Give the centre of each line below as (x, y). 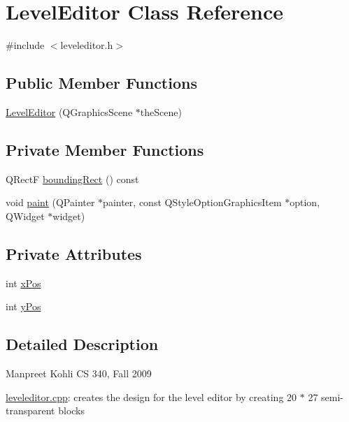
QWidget (25, 216)
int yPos (23, 306)
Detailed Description (82, 344)
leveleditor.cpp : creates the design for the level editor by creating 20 (151, 396)
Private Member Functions (105, 149)
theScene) (161, 111)
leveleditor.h (87, 45)
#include (25, 45)
